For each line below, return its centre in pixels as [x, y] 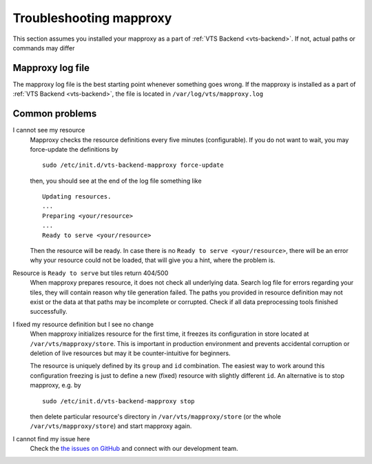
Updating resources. [77, 197]
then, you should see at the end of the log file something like [116, 181]
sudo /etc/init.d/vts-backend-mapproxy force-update [133, 165]
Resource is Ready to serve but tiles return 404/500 [91, 273]
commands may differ [44, 48]
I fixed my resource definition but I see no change [83, 324]
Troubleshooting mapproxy [92, 18]
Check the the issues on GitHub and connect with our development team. [134, 449]
